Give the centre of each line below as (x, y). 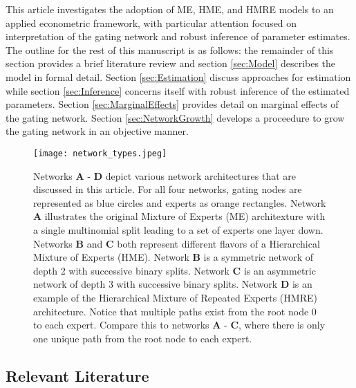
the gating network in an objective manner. (97, 131)
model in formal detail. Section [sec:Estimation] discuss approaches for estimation (178, 76)
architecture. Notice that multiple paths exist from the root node (171, 311)
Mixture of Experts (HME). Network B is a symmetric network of (174, 257)
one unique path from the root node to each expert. (143, 338)
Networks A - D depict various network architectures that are (165, 175)
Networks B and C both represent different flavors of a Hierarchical (177, 243)
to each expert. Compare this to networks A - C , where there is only (179, 325)
